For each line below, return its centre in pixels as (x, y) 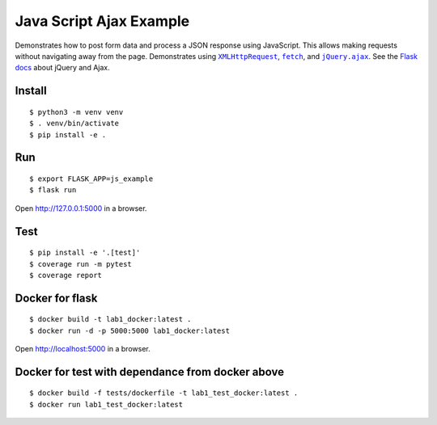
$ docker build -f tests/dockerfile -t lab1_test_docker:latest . (164, 393)
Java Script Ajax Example (102, 21)
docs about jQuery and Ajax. (62, 68)
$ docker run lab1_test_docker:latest (106, 404)
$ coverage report (66, 275)
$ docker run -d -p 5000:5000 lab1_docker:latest (130, 330)
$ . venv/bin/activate (74, 124)
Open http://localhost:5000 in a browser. (83, 349)
